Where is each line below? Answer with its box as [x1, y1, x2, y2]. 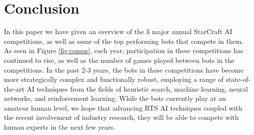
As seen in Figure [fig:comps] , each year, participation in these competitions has [4, 45, 244, 56]
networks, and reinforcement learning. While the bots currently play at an [4, 93, 226, 103]
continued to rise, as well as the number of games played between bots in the [4, 55, 234, 65]
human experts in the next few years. [4, 122, 115, 132]
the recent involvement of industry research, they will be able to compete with [4, 112, 239, 122]
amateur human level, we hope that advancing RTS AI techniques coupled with [4, 102, 242, 113]
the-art [4, 83, 25, 94]
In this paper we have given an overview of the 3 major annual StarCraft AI [4, 26, 232, 37]
